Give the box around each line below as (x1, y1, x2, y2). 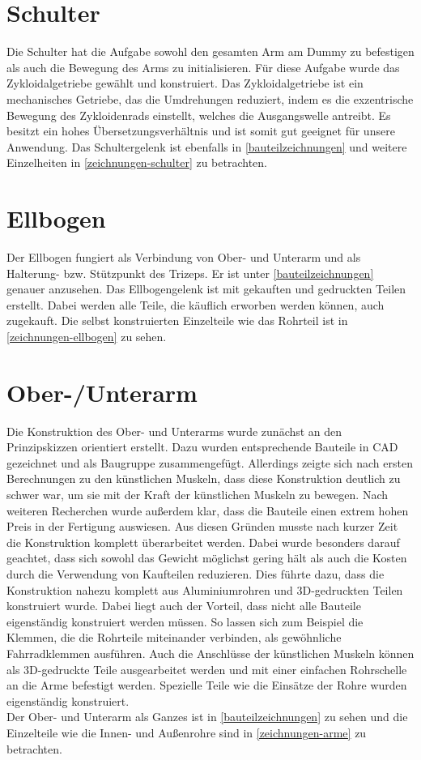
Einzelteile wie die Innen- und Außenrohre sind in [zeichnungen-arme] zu (6, 724, 367, 741)
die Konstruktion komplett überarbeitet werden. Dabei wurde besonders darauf (6, 533, 400, 550)
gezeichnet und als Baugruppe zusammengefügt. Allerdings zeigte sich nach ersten (6, 454, 413, 471)
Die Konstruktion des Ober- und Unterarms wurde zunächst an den (6, 422, 342, 439)
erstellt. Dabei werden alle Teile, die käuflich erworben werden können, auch (6, 296, 385, 313)
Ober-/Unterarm (6, 375, 198, 408)
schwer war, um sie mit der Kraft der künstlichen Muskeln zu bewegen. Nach (6, 486, 389, 503)
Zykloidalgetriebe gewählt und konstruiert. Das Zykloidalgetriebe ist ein (6, 75, 364, 92)
